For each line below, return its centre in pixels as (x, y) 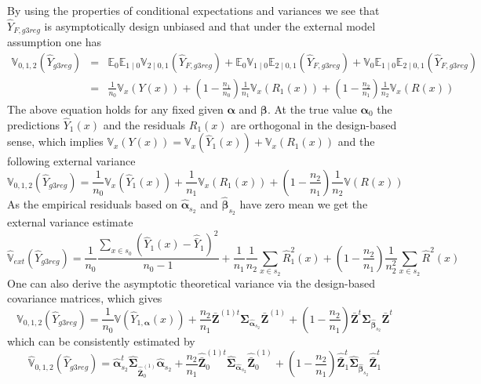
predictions (34, 124)
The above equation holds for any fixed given (115, 109)
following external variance (71, 161)
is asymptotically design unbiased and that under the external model (210, 25)
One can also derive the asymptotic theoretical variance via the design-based (191, 283)
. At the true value (312, 109)
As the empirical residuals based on (92, 204)
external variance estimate (70, 222)
